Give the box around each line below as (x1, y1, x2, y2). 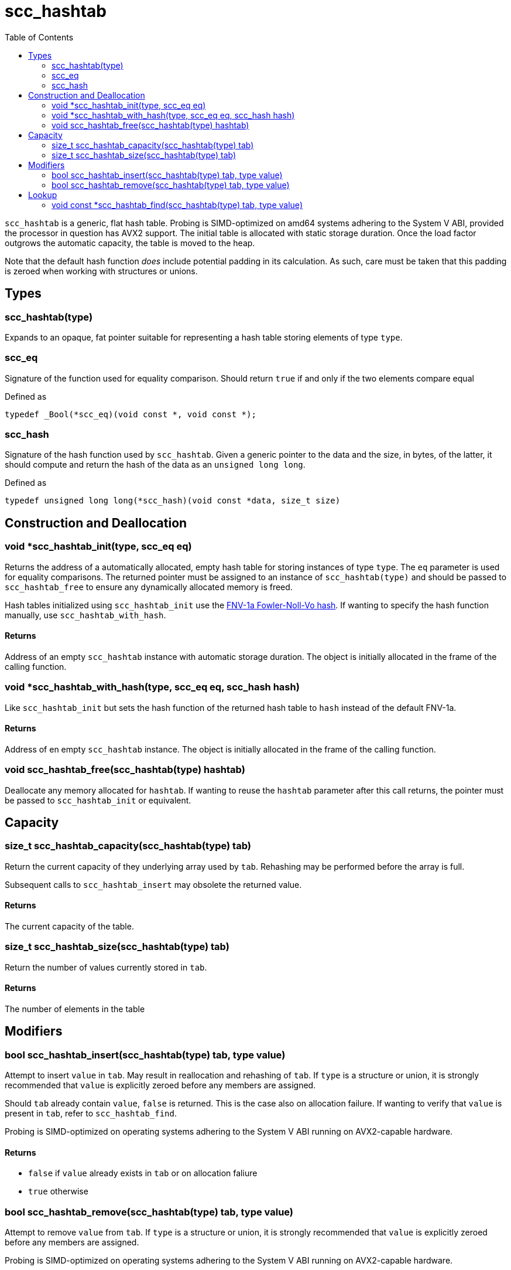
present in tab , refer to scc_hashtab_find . (5, 1108, 177, 1119)
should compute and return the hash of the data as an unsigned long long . (5, 459, 306, 470)
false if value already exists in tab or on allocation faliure (28, 1168, 258, 1179)
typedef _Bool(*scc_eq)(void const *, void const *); (5, 409, 256, 419)
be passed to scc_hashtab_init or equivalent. (5, 795, 191, 805)
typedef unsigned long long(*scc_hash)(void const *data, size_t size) (5, 496, 341, 506)
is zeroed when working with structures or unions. (5, 265, 198, 276)
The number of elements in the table (5, 1004, 145, 1014)
